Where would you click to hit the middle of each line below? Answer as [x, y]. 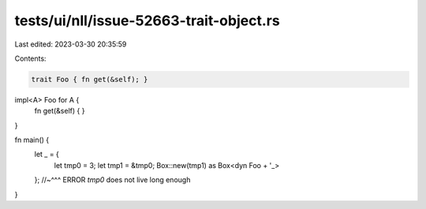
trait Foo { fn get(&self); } [90, 79]
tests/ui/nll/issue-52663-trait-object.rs [147, 21]
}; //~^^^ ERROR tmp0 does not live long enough [112, 180]
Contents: [30, 58]
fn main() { [32, 140]
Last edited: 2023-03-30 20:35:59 [71, 44]
